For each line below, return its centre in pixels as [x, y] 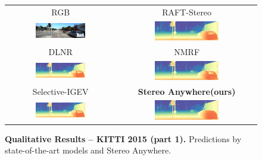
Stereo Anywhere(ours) [187, 91]
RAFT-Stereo [187, 12]
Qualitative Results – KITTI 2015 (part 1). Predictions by [123, 138]
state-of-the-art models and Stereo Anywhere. [88, 150]
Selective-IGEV [60, 91]
